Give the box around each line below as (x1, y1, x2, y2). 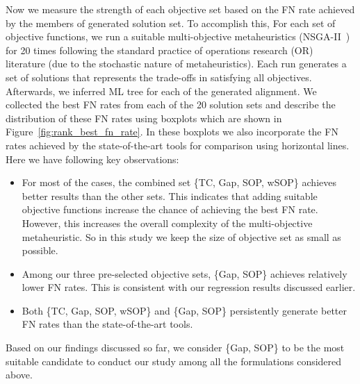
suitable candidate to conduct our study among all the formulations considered (6, 353, 342, 368)
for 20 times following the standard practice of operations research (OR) (6, 42, 313, 57)
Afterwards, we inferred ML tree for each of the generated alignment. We (6, 83, 317, 98)
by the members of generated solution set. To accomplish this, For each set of (6, 15, 336, 30)
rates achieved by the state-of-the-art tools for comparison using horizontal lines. (6, 137, 350, 152)
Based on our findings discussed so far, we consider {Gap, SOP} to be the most (6, 340, 345, 355)
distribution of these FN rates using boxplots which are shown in (6, 110, 282, 125)
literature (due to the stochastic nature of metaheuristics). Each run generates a (6, 56, 347, 71)
